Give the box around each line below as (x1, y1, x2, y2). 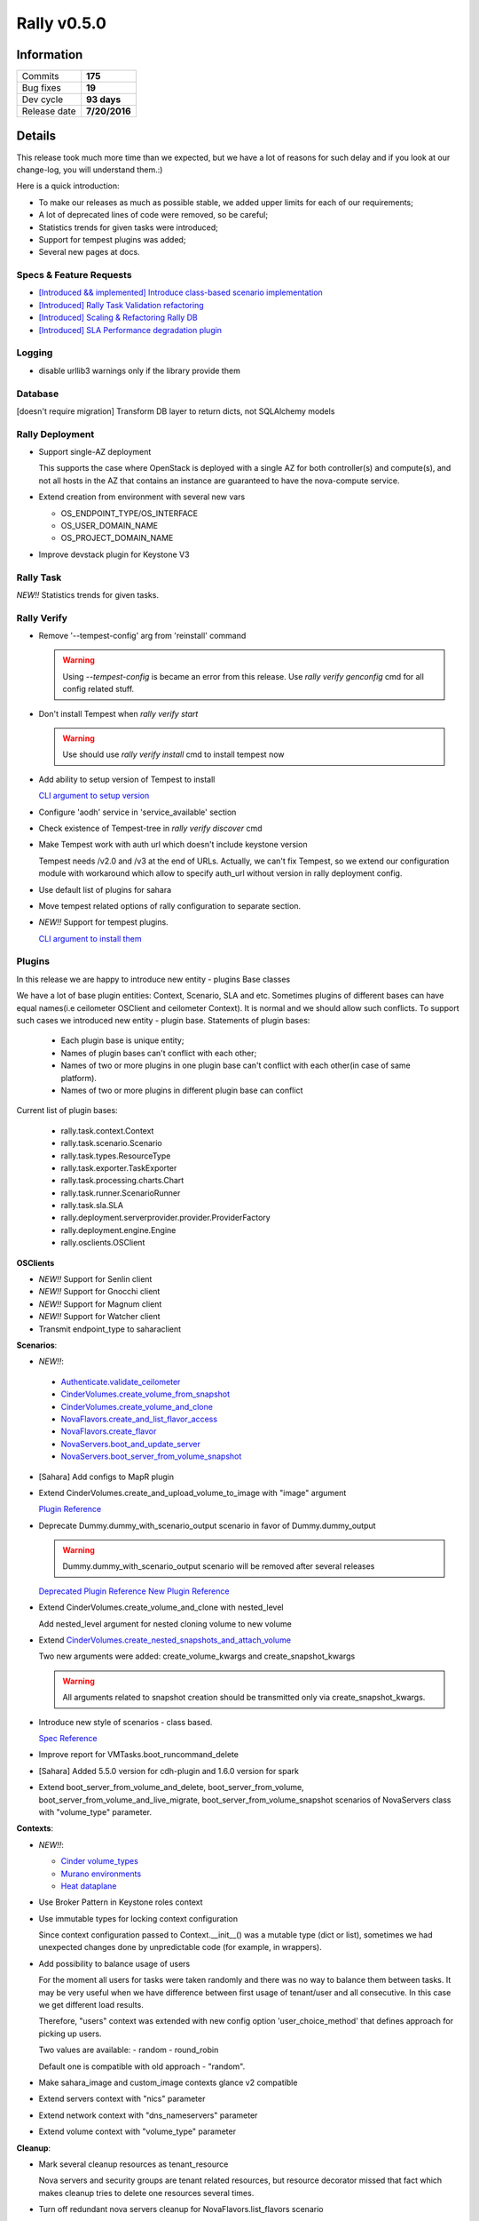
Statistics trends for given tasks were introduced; (38, 222, 219, 233)
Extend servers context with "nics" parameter (38, 2093, 206, 2105)
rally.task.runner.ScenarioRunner (60, 1187, 181, 1198)
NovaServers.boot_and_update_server (60, 1438, 201, 1449)
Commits (21, 70, 59, 83)
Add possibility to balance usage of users (38, 1958, 191, 1969)
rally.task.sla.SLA (60, 1200, 124, 1211)
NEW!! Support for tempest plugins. (38, 917, 169, 927)
